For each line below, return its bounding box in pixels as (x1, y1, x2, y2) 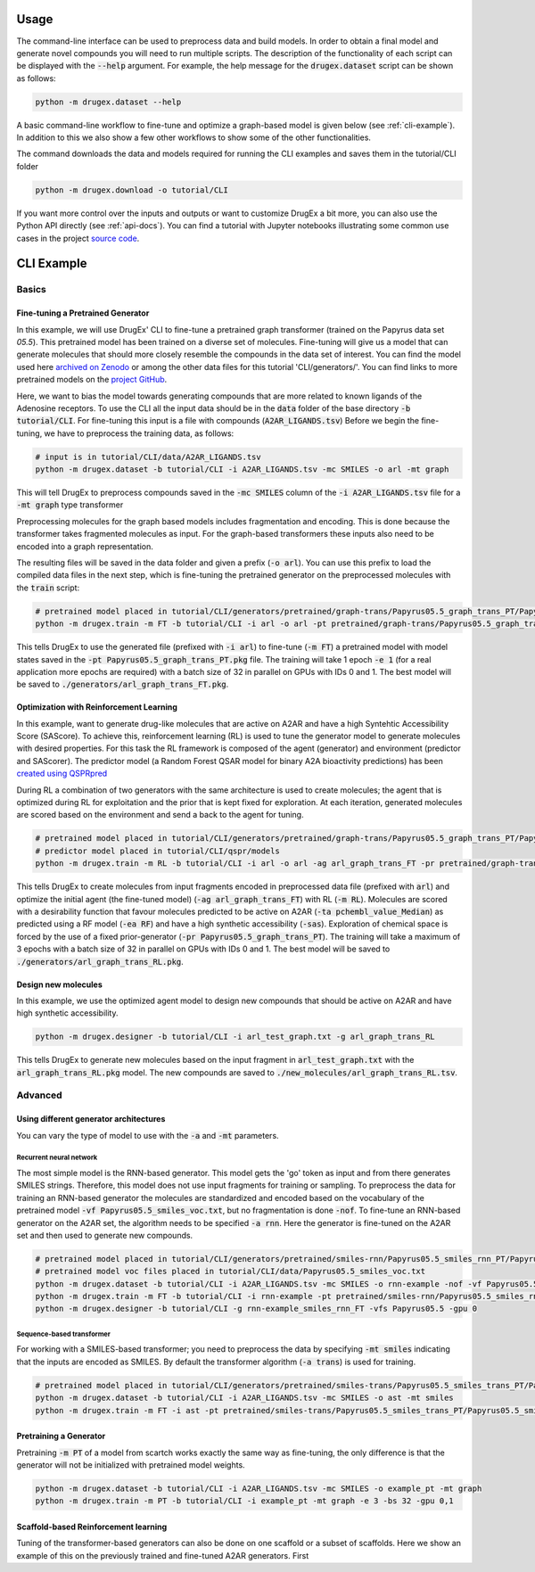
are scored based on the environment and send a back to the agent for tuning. (16, 810, 304, 820)
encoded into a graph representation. (16, 540, 153, 552)
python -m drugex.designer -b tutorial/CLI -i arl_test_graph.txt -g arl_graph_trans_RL (35, 1032, 436, 1042)
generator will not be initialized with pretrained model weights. (16, 1459, 245, 1470)
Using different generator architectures (16, 1114, 166, 1124)
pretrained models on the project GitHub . (16, 374, 168, 385)
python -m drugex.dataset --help (35, 96, 182, 107)
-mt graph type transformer (16, 499, 124, 510)
